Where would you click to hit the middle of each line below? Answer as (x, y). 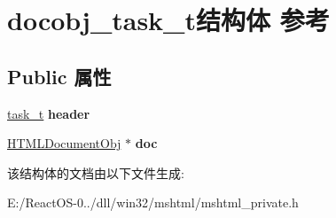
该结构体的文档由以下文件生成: (96, 172)
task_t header (49, 113)
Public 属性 (59, 76)
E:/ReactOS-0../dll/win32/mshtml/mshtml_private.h (153, 202)
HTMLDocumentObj (64, 143)
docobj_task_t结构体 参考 (168, 20)
